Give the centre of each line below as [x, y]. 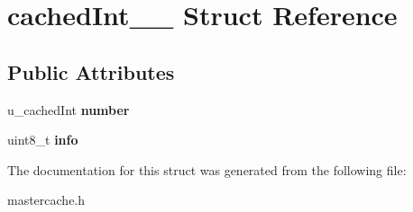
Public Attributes [91, 71]
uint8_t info [43, 140]
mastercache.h [46, 200]
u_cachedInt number [69, 109]
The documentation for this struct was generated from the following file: [207, 169]
